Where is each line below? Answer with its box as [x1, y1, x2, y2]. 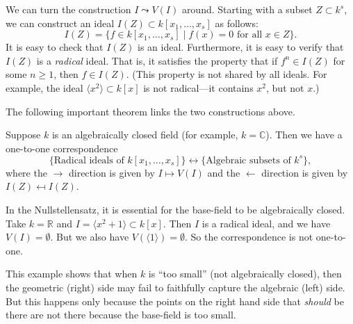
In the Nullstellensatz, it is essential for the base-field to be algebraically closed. [6, 202, 345, 217]
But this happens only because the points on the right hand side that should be [6, 293, 344, 308]
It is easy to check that [6, 40, 104, 54]
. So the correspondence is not [184, 229, 313, 244]
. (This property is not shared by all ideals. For [126, 67, 327, 81]
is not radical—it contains [143, 80, 254, 95]
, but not [266, 80, 304, 95]
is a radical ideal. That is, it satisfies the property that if [36, 53, 278, 67]
